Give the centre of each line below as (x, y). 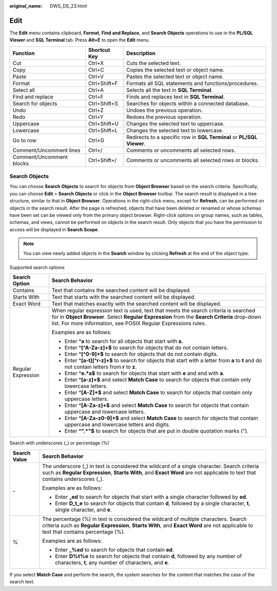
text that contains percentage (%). (83, 532)
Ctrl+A (96, 90)
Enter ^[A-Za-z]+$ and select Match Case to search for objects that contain (156, 405)
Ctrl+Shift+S (103, 104)
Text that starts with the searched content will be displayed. (124, 297)
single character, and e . (83, 510)
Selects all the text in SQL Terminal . (170, 90)
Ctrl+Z (96, 110)
